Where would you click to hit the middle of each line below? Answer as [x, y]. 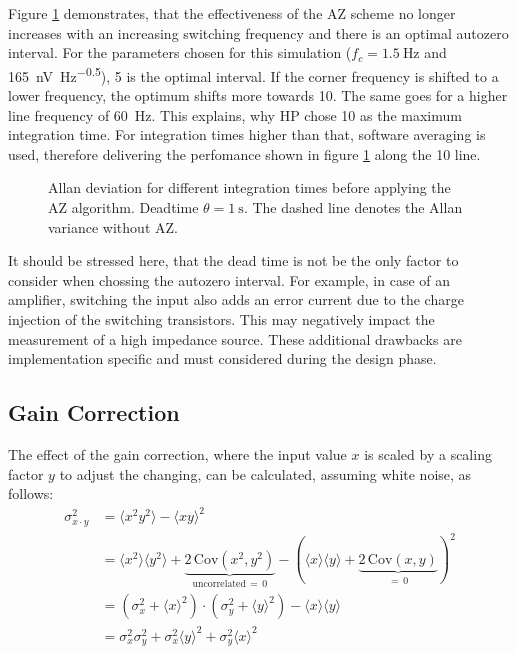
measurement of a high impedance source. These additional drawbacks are [235, 338]
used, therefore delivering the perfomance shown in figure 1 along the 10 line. [244, 153]
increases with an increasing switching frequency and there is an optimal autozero [258, 32]
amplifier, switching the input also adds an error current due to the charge [236, 299]
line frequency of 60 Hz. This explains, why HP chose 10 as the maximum [235, 114]
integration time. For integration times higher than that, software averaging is [247, 134]
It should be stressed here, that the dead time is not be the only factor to [233, 260]
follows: [31, 493]
